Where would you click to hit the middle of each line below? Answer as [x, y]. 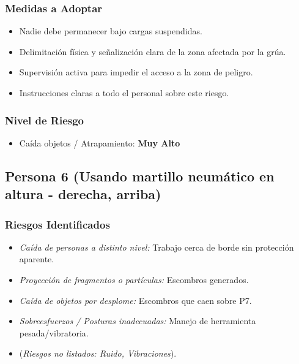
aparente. [37, 259]
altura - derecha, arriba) [83, 194]
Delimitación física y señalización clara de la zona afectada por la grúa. [153, 51]
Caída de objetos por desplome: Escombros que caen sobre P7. [135, 300]
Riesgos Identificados [57, 224]
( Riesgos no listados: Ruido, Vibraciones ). [98, 353]
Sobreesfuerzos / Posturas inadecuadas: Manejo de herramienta [138, 321]
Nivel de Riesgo [44, 120]
